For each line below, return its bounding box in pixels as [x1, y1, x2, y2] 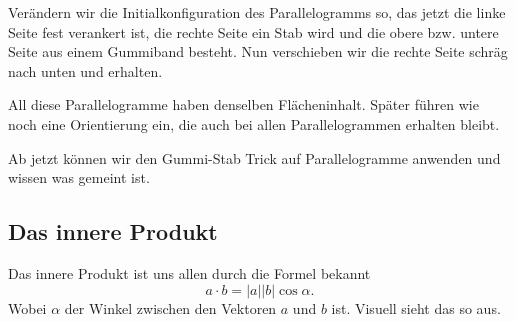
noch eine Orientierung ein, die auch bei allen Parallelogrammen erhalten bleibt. [8, 113, 500, 134]
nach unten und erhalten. [8, 60, 163, 81]
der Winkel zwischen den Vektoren [64, 297, 277, 318]
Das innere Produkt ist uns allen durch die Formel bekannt [8, 262, 371, 283]
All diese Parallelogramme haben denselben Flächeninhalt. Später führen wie [8, 94, 479, 115]
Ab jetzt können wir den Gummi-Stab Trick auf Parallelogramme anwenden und [8, 147, 501, 168]
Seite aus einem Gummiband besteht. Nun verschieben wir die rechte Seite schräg [8, 41, 508, 62]
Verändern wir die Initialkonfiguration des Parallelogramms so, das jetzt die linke [8, 2, 506, 22]
